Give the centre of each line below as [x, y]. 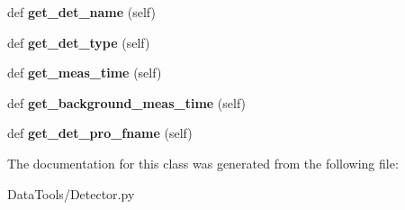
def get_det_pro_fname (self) [100, 133]
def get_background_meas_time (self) [127, 102]
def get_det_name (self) [81, 12]
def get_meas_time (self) [85, 73]
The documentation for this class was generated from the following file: [203, 163]
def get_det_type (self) [79, 42]
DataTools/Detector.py [71, 193]
